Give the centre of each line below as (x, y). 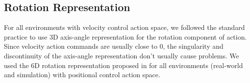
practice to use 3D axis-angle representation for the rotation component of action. (125, 36)
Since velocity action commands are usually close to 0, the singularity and (114, 46)
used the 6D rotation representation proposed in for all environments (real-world (124, 65)
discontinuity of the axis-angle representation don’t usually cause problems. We (122, 55)
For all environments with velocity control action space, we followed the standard (125, 27)
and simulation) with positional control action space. (82, 75)
